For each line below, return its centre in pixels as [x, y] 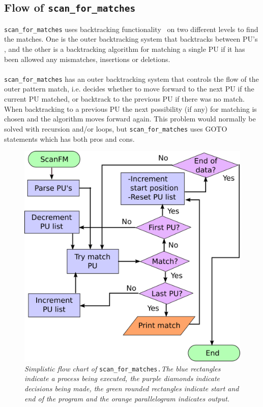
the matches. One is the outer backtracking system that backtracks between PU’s [131, 39]
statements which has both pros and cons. [69, 138]
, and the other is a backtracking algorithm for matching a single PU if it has [125, 49]
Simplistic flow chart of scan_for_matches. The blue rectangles [123, 368]
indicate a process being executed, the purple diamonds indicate [122, 378]
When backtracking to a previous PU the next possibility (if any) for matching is [130, 108]
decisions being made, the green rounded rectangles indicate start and [132, 388]
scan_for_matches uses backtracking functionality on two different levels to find [131, 29]
